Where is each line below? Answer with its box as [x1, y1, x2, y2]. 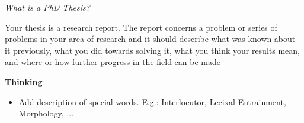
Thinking [5, 75, 43, 88]
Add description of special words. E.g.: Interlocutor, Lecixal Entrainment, [18, 95, 286, 108]
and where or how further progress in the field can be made [5, 56, 220, 68]
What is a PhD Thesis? [5, 1, 90, 13]
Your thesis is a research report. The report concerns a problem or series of [5, 21, 277, 33]
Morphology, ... [18, 107, 74, 119]
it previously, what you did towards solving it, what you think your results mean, [5, 44, 300, 56]
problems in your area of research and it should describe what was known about [5, 33, 296, 45]
